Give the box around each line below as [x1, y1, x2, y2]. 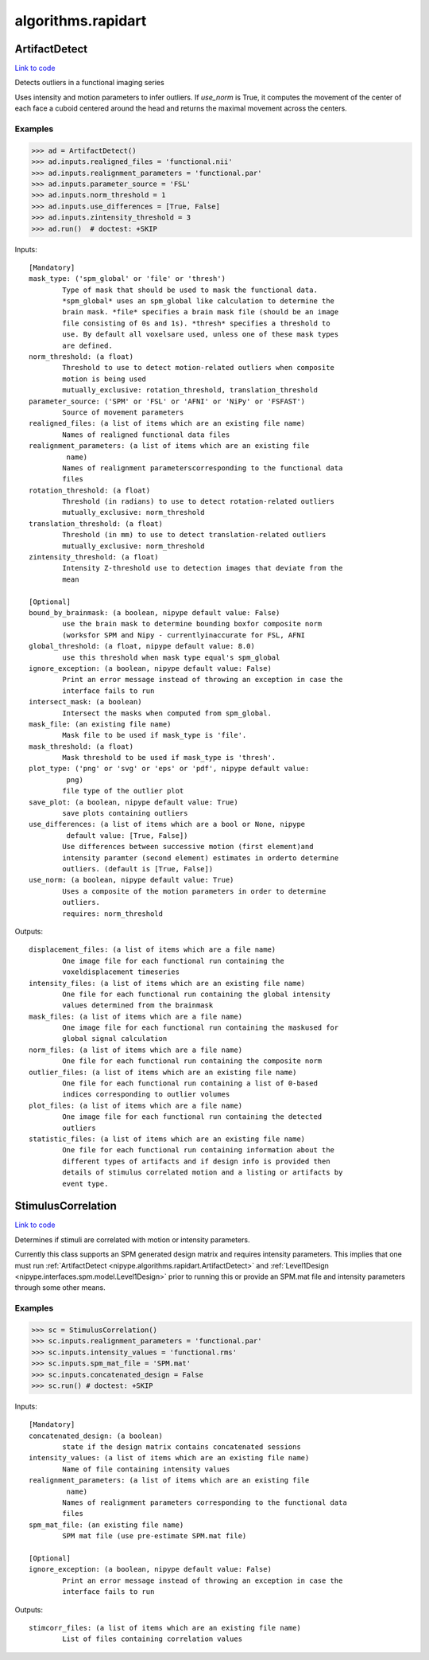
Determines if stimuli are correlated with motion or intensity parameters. [14, 1234, 250, 1245]
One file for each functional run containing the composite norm [62, 1057, 323, 1066]
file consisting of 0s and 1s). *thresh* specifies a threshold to [62, 318, 330, 328]
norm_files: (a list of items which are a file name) [29, 1045, 242, 1054]
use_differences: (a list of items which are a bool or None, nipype [29, 820, 306, 829]
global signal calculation [62, 1035, 168, 1043]
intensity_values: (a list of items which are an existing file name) [29, 1453, 310, 1463]
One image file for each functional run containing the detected [62, 1113, 323, 1121]
